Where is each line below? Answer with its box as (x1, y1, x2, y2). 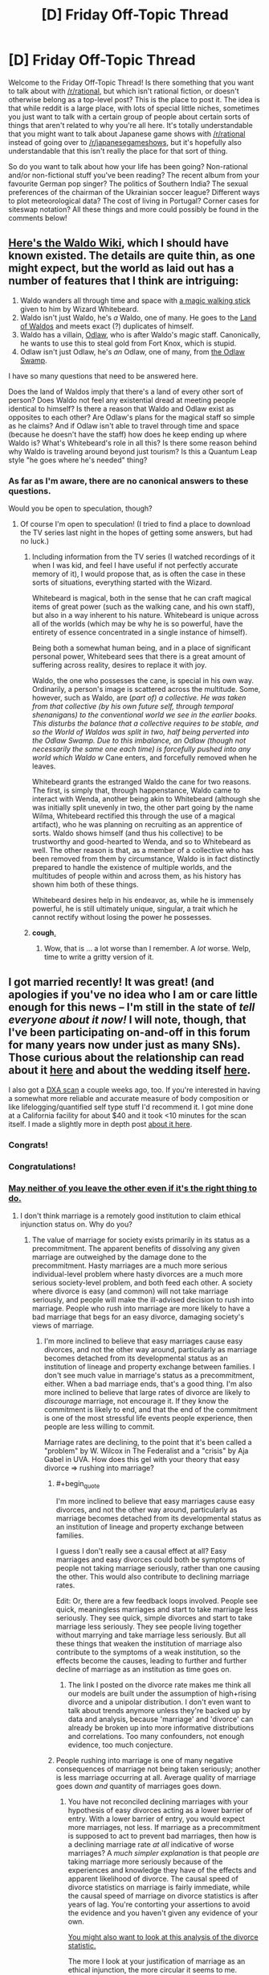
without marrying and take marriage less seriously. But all (55, 1629, 247, 1640)
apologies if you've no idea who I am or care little (8, 988, 259, 1002)
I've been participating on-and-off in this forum (8, 1025, 251, 1040)
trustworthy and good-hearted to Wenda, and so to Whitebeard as (31, 837, 251, 847)
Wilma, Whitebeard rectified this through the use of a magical (31, 811, 235, 821)
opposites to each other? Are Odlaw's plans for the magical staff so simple (8, 412, 255, 422)
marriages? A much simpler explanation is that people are (67, 1848, 259, 1857)
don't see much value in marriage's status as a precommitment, (43, 1371, 255, 1380)
